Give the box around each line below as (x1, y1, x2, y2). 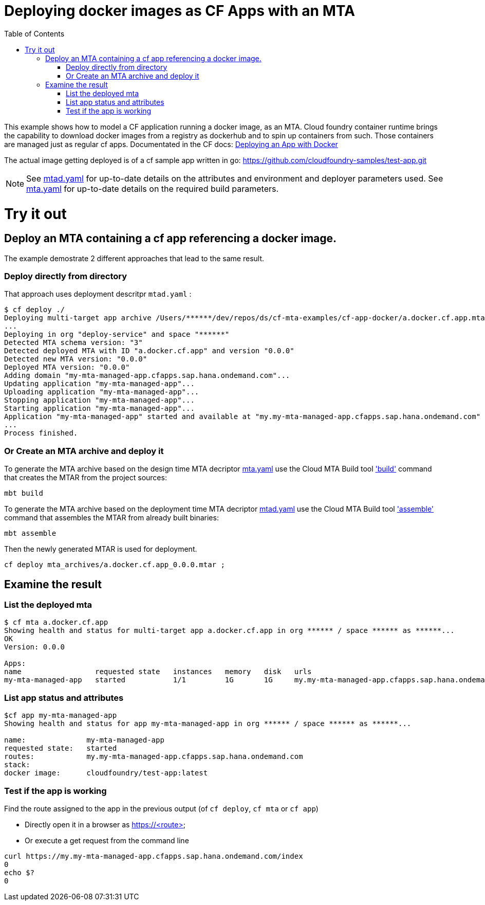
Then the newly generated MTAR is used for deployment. (4, 545, 197, 554)
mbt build (4, 489, 43, 498)
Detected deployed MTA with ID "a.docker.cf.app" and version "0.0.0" (4, 347, 294, 355)
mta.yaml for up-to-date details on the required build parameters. (26, 183, 279, 194)
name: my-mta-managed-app (4, 736, 164, 745)
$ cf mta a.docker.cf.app (4, 618, 108, 627)
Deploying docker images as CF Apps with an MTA (4, 2, 355, 20)
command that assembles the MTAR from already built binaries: (4, 513, 219, 522)
